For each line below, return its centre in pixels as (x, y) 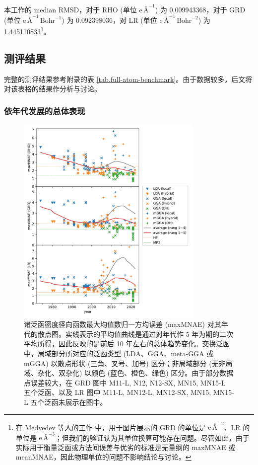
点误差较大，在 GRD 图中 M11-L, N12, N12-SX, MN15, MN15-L (125, 382)
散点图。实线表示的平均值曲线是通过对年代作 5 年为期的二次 (135, 334)
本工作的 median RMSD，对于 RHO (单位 (70, 9)
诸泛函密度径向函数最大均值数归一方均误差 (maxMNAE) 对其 (123, 324)
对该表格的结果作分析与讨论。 (53, 89)
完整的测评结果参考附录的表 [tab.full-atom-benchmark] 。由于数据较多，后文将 (128, 79)
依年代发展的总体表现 (45, 111)
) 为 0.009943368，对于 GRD (200, 9)
